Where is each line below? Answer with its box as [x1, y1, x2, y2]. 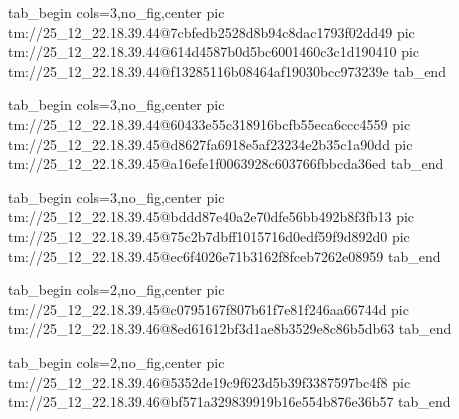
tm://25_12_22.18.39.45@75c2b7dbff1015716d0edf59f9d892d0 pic [8, 225, 410, 246]
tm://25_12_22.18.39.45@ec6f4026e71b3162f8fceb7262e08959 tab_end [8, 245, 441, 266]
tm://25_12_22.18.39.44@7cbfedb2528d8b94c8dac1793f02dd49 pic [8, 21, 415, 42]
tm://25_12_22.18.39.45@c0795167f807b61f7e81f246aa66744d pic [8, 298, 409, 319]
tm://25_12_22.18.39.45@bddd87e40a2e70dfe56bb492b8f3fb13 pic [8, 206, 415, 227]
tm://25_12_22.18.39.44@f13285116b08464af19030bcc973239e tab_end [8, 60, 446, 81]
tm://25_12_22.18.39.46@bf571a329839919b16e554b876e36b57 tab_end [8, 391, 451, 412]
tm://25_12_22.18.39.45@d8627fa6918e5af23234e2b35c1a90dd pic [8, 133, 413, 154]
